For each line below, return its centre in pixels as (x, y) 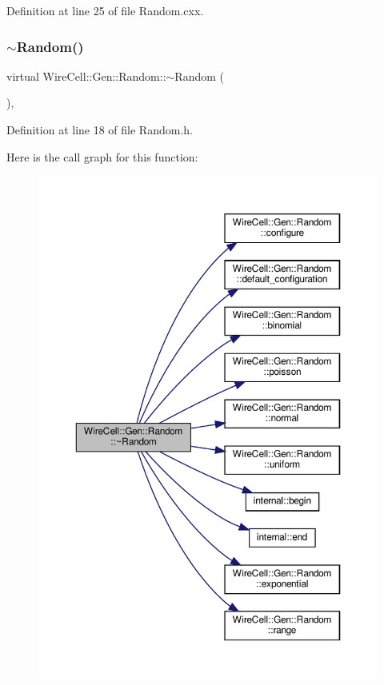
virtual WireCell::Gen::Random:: (86, 76)
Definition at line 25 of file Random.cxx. (105, 10)
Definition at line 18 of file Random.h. (100, 129)
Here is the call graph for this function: (102, 156)
